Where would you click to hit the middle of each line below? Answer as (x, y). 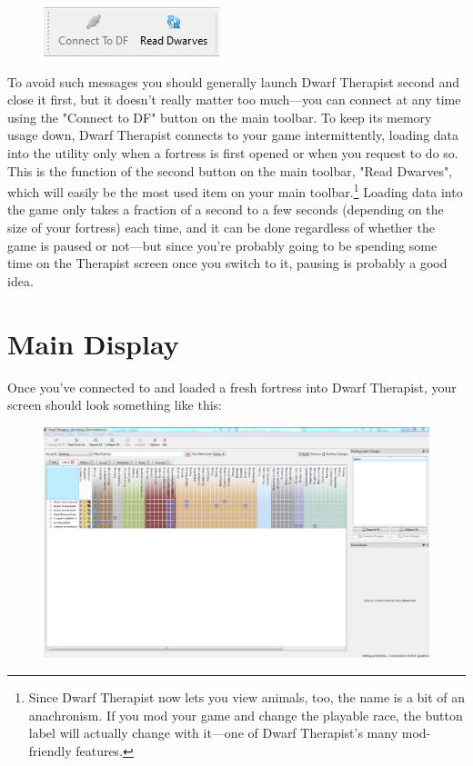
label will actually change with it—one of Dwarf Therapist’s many (213, 733)
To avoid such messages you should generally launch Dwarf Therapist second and (234, 81)
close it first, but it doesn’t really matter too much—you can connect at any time (234, 99)
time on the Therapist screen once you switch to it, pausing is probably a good (227, 263)
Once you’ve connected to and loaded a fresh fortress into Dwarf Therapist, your (232, 387)
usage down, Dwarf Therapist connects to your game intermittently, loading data (233, 135)
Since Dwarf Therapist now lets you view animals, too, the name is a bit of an (247, 696)
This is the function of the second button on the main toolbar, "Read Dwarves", (230, 170)
